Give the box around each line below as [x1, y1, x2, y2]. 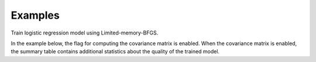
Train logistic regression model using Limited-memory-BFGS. [11, 29, 159, 36]
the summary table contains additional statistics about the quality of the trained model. [11, 48, 219, 55]
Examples [11, 9, 60, 22]
